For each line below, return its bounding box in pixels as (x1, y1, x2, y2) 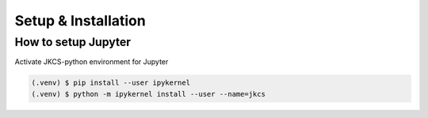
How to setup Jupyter (14, 35, 131, 49)
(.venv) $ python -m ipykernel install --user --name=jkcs (31, 89, 266, 98)
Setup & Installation (14, 12, 146, 29)
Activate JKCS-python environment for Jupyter (14, 57, 169, 67)
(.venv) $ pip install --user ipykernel (31, 78, 190, 87)
